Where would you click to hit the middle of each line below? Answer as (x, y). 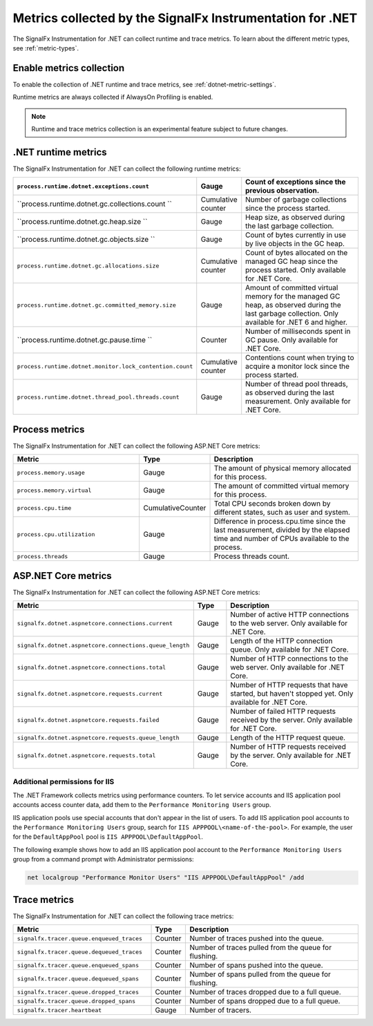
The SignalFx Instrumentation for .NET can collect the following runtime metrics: (127, 169)
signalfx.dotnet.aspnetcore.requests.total (86, 756)
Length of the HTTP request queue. (288, 738)
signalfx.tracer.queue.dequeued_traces (80, 952)
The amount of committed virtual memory (281, 486)
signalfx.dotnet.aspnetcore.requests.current (90, 693)
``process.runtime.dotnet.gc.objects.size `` (86, 240)
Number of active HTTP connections (290, 615)
